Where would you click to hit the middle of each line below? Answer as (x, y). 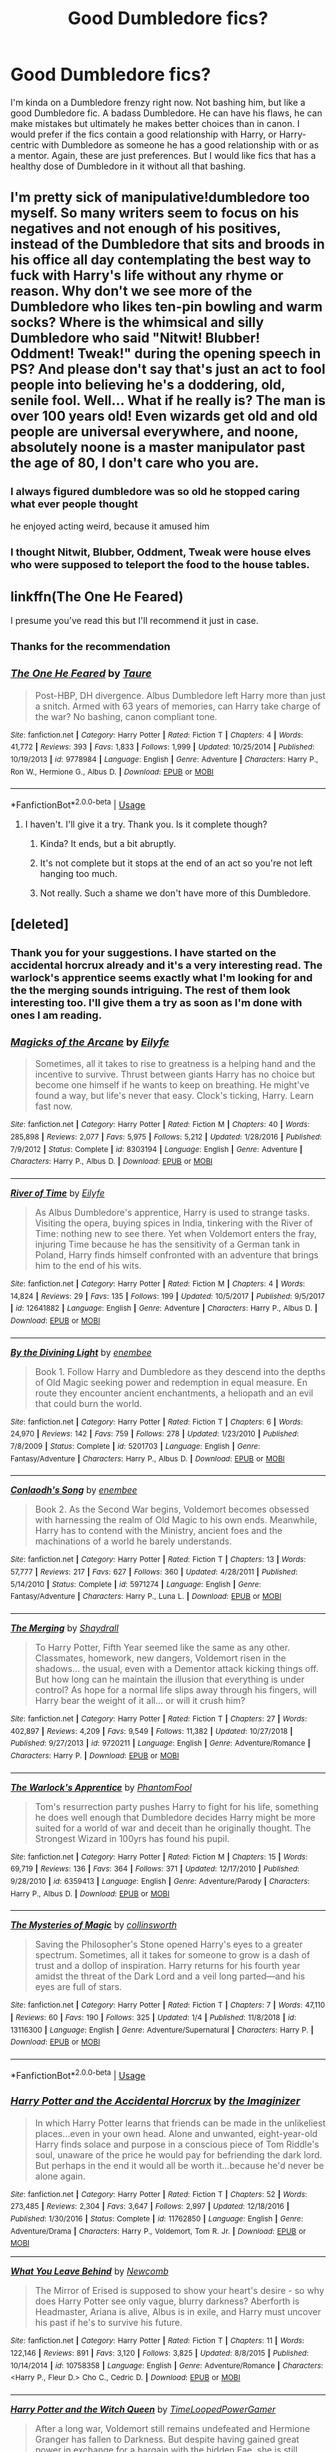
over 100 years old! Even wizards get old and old (164, 416)
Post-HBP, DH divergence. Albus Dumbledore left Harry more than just (180, 695)
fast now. (53, 1106)
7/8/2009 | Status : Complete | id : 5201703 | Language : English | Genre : (135, 1447)
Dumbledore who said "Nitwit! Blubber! (135, 338)
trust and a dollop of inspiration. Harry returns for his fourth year (167, 1966)
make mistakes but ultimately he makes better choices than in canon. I (155, 123)
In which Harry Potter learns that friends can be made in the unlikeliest (180, 2123)
